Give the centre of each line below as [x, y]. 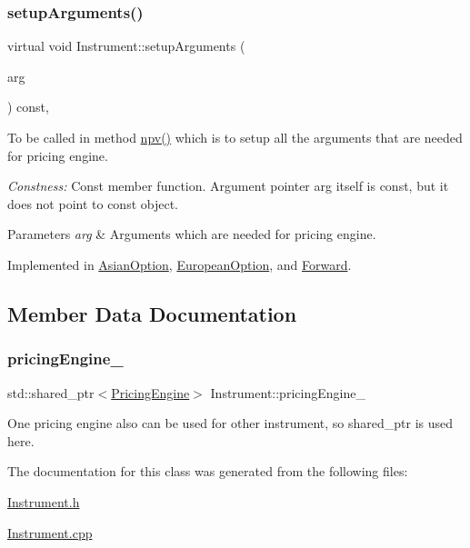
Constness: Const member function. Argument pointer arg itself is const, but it [228, 186]
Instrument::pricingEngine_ [288, 392]
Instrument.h [44, 501]
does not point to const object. [93, 203]
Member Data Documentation [152, 313]
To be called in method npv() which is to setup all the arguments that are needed [235, 137]
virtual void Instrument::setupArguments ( [126, 46]
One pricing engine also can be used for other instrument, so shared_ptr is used [230, 423]
